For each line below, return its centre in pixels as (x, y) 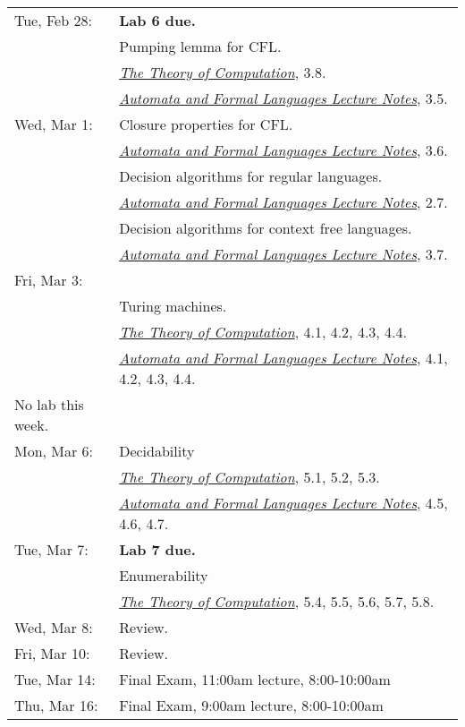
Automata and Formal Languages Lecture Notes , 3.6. (283, 150)
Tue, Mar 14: (55, 679)
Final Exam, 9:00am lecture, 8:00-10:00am (251, 705)
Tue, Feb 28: (53, 20)
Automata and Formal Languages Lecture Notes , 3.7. (283, 254)
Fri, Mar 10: (52, 653)
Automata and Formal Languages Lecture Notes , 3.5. (283, 98)
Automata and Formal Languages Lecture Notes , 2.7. (283, 202)
